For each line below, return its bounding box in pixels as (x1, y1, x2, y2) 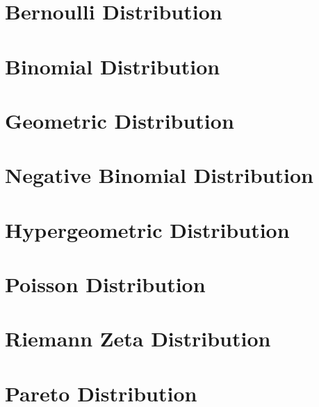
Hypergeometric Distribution (5, 215, 290, 244)
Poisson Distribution (5, 270, 206, 298)
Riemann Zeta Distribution (5, 324, 271, 353)
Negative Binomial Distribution (5, 161, 313, 189)
